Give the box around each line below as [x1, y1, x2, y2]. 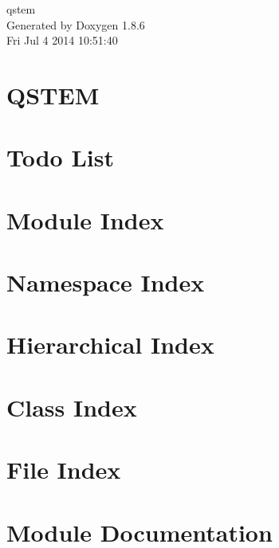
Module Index [6, 203, 164, 236]
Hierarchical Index [6, 328, 214, 361]
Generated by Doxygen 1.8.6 [6, 16, 145, 33]
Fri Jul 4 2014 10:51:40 [6, 32, 118, 49]
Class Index [6, 390, 137, 423]
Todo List [6, 141, 114, 174]
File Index [6, 453, 121, 486]
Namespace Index [6, 266, 205, 299]
